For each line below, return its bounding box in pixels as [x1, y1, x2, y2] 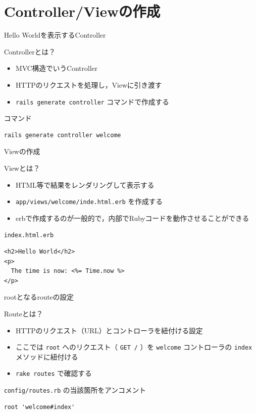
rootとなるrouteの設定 [4, 292, 74, 302]
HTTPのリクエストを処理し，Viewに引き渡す [15, 79, 162, 90]
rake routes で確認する [15, 368, 92, 378]
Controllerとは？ [4, 46, 55, 56]
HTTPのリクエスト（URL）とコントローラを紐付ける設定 [15, 325, 203, 335]
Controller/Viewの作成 [4, 1, 160, 21]
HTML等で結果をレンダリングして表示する [15, 179, 154, 190]
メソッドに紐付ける [15, 351, 78, 361]
